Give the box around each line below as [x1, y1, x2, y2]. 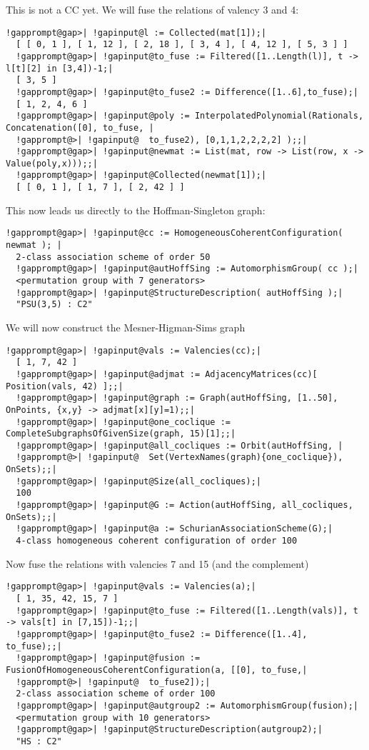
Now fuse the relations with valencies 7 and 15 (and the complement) [6, 556, 309, 571]
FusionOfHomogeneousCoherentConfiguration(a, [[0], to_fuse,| [6, 664, 308, 675]
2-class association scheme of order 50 [16, 251, 211, 262]
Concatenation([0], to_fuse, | [6, 122, 154, 133]
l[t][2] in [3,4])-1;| [6, 63, 113, 74]
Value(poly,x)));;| [6, 158, 98, 169]
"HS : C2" [16, 736, 62, 746]
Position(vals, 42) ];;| [6, 381, 123, 391]
